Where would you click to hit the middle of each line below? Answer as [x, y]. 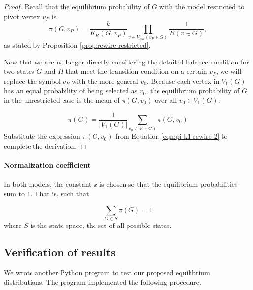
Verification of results [60, 251]
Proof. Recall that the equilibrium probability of [77, 6]
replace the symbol [32, 81]
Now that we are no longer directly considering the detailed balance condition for [126, 61]
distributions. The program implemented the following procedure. [103, 282]
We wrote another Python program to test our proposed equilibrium [107, 272]
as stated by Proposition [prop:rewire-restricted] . [77, 45]
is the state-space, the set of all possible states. [101, 225]
